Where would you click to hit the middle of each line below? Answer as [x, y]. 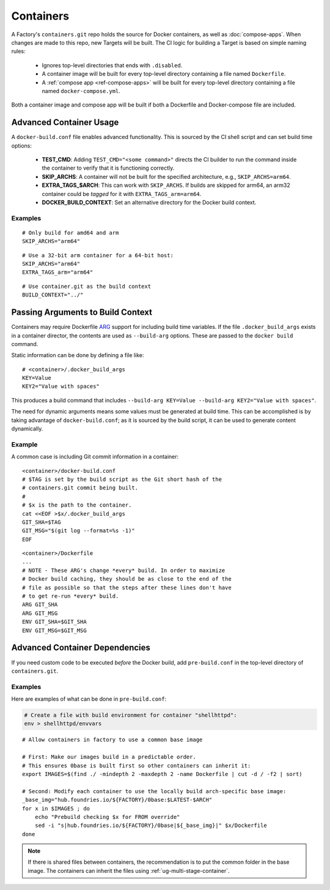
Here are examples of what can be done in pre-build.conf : [89, 699]
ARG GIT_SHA [40, 605]
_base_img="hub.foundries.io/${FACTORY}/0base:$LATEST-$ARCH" [117, 800]
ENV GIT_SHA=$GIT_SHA [54, 622]
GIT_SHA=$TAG [42, 522]
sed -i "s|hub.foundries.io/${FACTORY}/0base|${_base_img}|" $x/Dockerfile [151, 826]
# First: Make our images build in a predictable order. [109, 757]
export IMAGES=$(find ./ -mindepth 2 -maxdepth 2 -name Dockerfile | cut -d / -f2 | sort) [162, 774]
